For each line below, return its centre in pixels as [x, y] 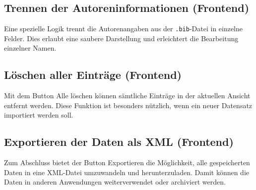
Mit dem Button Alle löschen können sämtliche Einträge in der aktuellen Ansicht [127, 95]
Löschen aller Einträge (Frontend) [93, 75]
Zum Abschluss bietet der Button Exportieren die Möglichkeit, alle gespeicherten [127, 162]
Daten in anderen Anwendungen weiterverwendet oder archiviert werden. [115, 182]
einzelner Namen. [30, 48]
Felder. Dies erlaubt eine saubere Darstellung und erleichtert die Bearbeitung [121, 38]
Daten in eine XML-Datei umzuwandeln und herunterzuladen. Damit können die [127, 172]
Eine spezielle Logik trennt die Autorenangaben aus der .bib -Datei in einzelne [124, 29]
